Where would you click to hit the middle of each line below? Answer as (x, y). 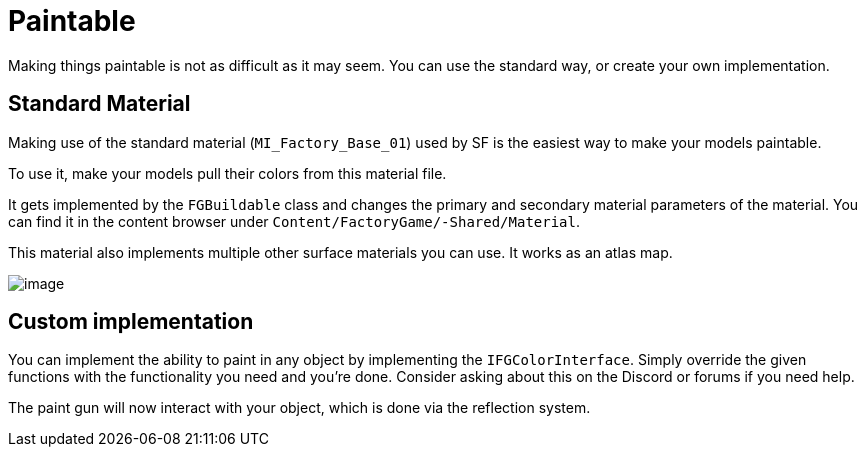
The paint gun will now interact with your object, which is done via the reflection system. (299, 408)
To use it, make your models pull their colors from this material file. (227, 173)
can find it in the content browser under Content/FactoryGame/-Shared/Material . (294, 221)
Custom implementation (131, 322)
